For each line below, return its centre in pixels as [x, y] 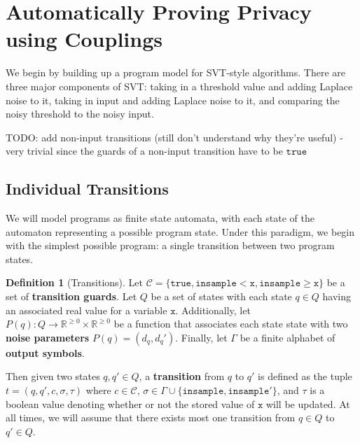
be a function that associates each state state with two [231, 324]
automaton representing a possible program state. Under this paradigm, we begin [180, 231]
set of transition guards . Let [71, 296]
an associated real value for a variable [86, 310]
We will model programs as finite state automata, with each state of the [160, 218]
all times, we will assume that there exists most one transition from [151, 417]
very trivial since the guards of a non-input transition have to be [144, 151]
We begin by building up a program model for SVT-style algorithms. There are [175, 72]
